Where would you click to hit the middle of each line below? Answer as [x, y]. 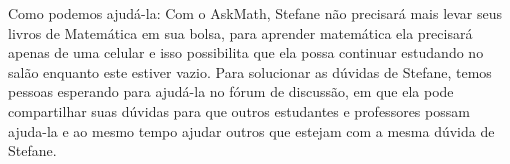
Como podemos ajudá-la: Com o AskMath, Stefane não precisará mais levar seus [255, 13]
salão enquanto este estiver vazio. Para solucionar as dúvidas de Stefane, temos [250, 71]
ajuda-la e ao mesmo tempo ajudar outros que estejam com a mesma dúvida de [251, 130]
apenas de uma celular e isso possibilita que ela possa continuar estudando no [246, 52]
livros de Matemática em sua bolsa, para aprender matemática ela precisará [240, 32]
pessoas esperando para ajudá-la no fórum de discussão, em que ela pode [231, 91]
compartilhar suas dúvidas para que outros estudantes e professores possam [239, 110]
